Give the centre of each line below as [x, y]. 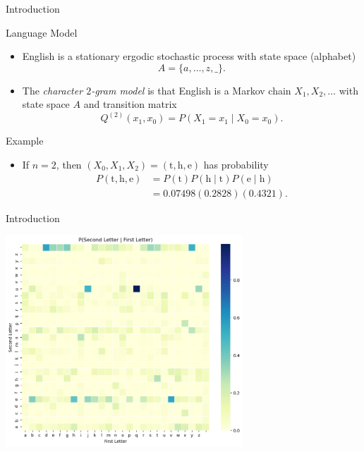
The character [53, 90]
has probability [236, 164]
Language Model [42, 32]
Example [25, 141]
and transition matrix [130, 104]
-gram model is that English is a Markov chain [191, 90]
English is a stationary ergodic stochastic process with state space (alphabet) [189, 56]
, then [69, 164]
